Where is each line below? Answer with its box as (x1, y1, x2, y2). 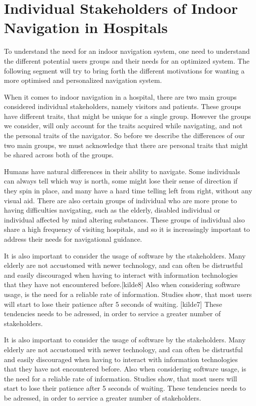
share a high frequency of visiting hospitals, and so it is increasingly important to (4, 224, 250, 234)
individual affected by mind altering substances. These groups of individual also (4, 214, 245, 224)
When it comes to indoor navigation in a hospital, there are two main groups (4, 91, 237, 102)
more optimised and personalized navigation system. (4, 75, 162, 85)
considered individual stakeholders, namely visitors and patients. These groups (4, 101, 241, 111)
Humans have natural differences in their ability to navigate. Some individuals (4, 166, 240, 176)
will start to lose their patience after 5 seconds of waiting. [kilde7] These (4, 298, 222, 309)
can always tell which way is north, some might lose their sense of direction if (4, 176, 238, 186)
